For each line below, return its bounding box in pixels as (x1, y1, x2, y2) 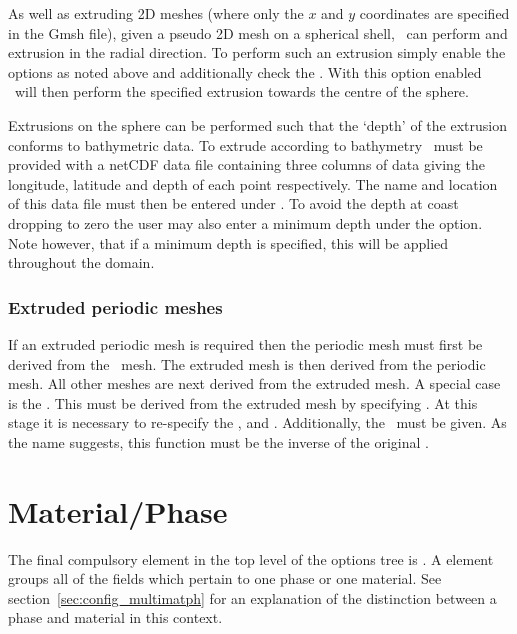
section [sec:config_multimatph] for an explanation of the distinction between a (8, 587, 497, 608)
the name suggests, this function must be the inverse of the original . (8, 431, 429, 452)
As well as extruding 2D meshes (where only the (8, 3, 304, 23)
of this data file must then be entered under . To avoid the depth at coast (8, 193, 459, 214)
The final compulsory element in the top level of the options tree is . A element (8, 548, 494, 569)
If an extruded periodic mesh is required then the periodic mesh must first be (8, 333, 483, 354)
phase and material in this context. (8, 607, 223, 628)
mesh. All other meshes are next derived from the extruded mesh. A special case (8, 373, 501, 394)
